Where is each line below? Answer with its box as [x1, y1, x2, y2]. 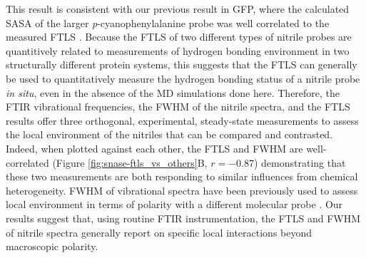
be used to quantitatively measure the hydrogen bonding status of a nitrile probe [6, 71, 360, 86]
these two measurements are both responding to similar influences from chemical [6, 169, 358, 184]
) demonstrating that [253, 155, 346, 170]
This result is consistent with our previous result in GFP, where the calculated [6, 1, 350, 16]
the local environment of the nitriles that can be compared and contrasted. [6, 127, 333, 142]
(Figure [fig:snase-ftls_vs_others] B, [52, 155, 208, 170]
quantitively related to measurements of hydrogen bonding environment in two [6, 43, 350, 58]
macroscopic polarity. [6, 239, 98, 254]
